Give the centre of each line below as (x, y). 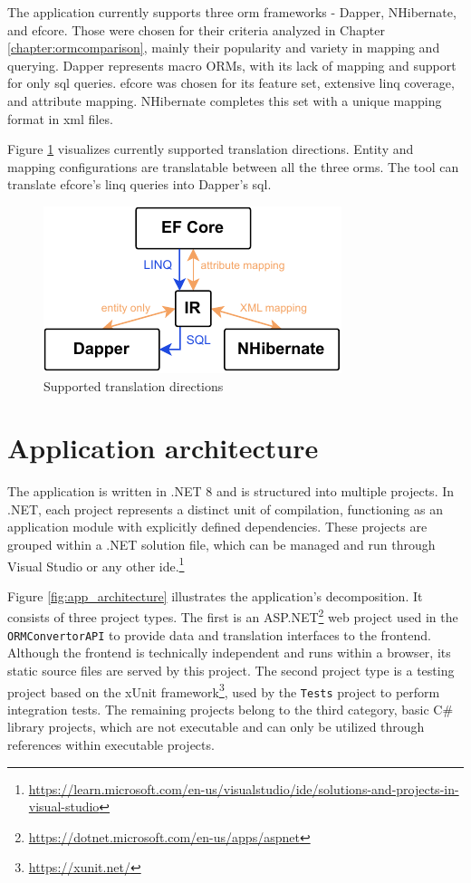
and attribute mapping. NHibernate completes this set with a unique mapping (225, 100)
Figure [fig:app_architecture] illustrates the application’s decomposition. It (215, 595)
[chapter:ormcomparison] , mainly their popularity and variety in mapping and (224, 48)
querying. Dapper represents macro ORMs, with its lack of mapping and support (232, 65)
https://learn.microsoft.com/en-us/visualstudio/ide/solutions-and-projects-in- (244, 788)
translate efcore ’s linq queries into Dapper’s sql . (139, 184)
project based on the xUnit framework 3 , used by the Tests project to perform (224, 690)
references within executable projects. (111, 745)
